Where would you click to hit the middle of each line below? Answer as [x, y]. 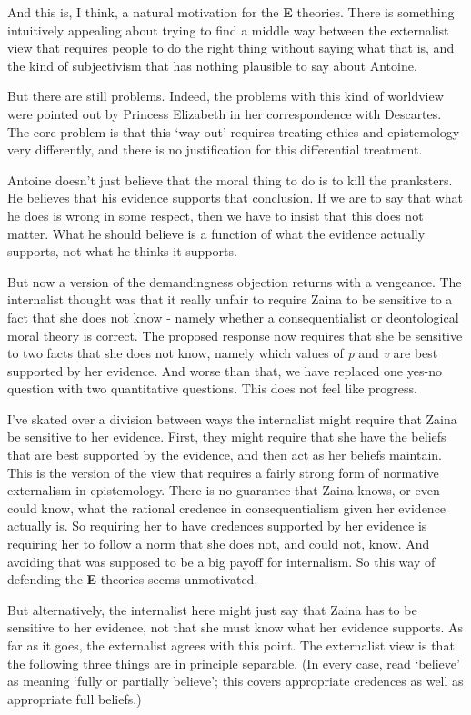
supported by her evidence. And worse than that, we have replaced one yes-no [225, 370]
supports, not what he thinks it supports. [122, 251]
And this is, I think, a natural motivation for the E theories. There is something [231, 12]
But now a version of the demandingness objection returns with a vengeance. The [235, 281]
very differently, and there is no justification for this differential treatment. [215, 149]
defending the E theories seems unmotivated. [133, 579]
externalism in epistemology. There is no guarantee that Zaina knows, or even [224, 490]
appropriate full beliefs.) [75, 698]
